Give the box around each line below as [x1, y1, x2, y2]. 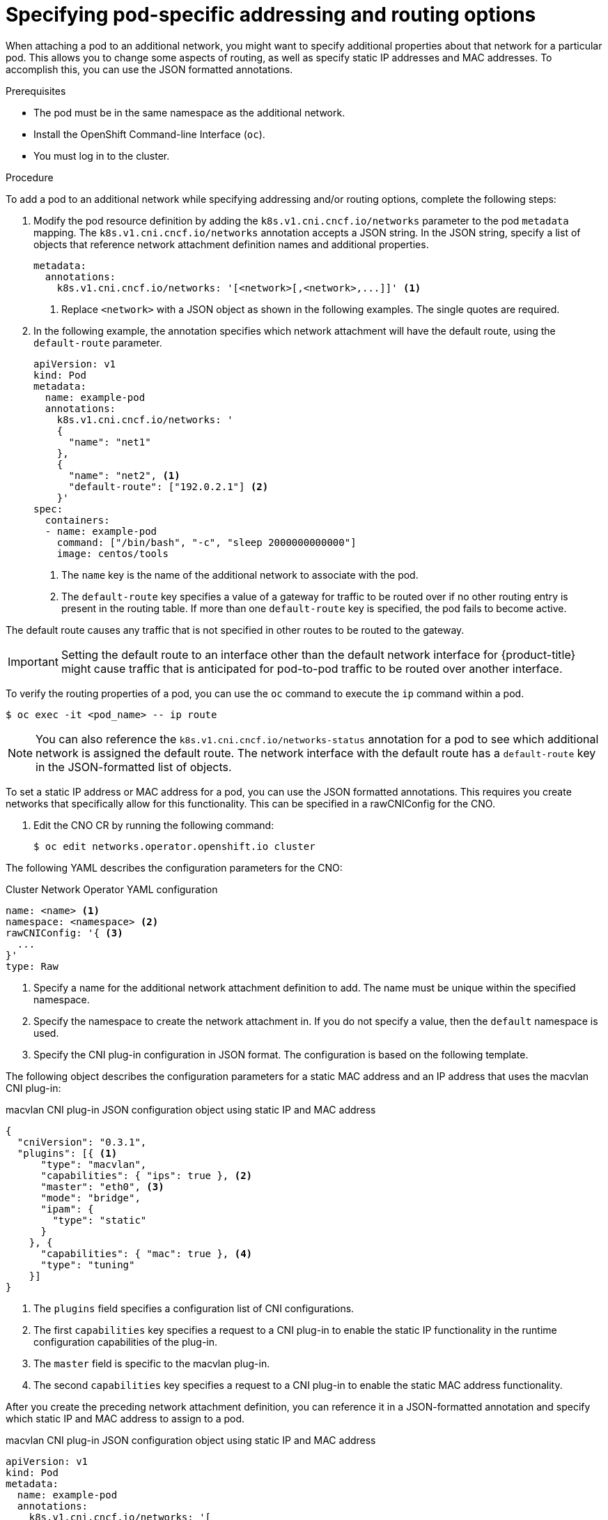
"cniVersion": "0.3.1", [17, 1136, 147, 1148]
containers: [45, 514, 110, 526]
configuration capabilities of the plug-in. [33, 1335, 218, 1348]
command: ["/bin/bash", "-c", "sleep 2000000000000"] [56, 536, 357, 548]
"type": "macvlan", [40, 1158, 147, 1170]
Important [8, 654, 59, 669]
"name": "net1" [68, 436, 151, 448]
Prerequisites [6, 84, 66, 97]
